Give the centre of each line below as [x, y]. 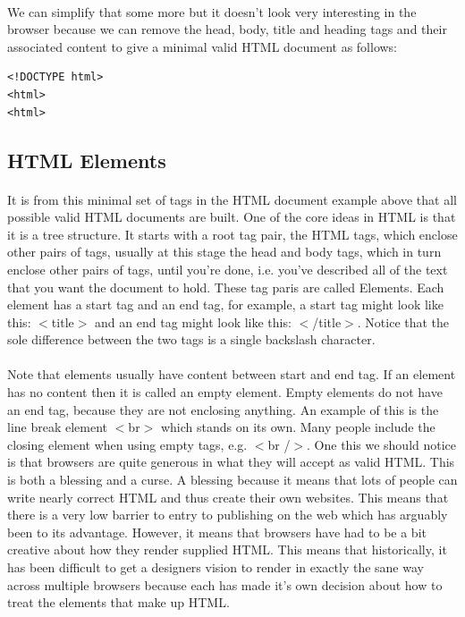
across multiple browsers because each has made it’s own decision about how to [225, 584]
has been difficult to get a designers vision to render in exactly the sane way [216, 567]
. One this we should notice [382, 444]
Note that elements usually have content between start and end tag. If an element [232, 374]
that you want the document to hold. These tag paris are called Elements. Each [226, 287]
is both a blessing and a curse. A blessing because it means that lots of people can [232, 480]
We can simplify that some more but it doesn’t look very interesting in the [212, 11]
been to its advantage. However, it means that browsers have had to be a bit [217, 532]
